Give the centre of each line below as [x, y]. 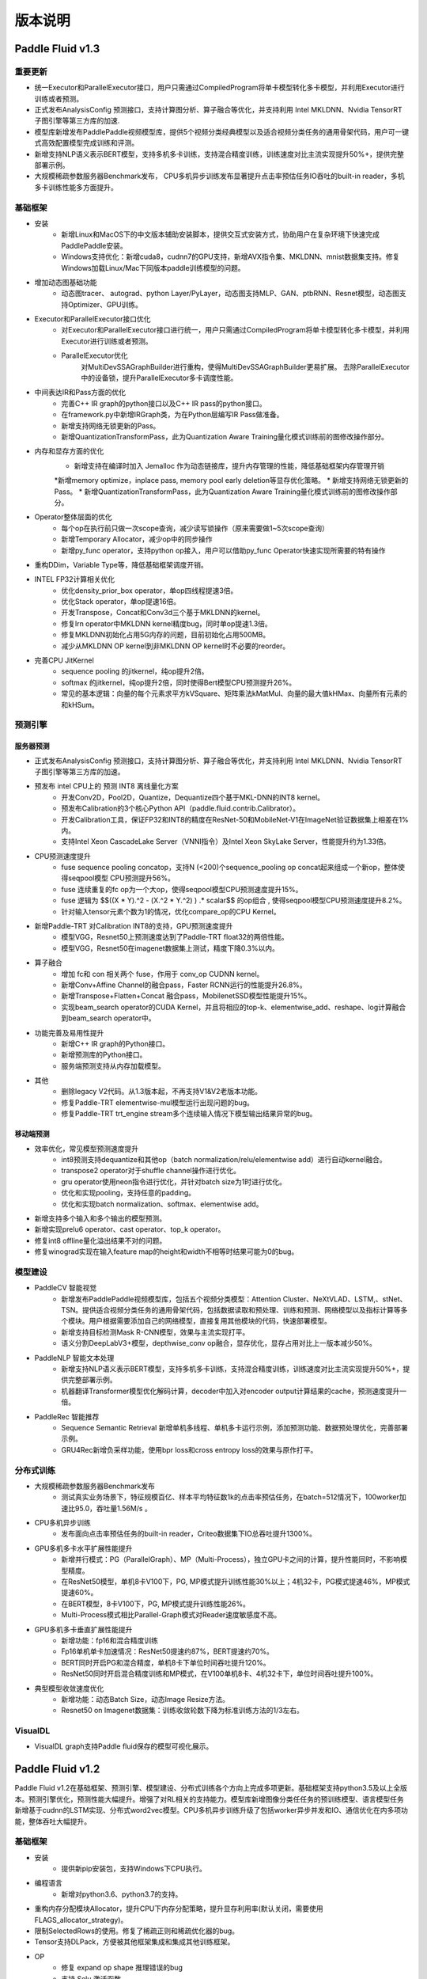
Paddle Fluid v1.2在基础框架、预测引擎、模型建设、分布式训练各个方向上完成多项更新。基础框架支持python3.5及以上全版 [211, 1788]
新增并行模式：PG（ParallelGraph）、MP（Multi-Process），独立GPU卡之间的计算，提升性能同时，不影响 [231, 1559]
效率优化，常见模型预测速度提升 [86, 1149]
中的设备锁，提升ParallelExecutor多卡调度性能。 [159, 378]
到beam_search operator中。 [108, 1018]
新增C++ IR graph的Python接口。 [115, 1043]
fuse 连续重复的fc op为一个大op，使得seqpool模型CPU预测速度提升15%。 [182, 889]
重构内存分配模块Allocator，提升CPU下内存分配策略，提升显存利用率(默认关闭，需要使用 [179, 1909]
